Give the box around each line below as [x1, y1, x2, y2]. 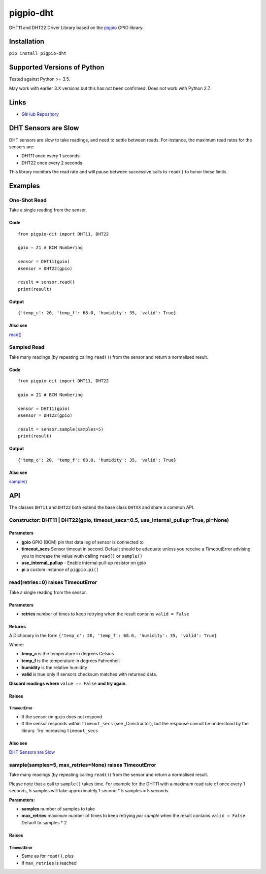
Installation [9, 37, 44, 46]
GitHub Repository [21, 111, 59, 117]
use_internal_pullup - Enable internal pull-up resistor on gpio [21, 560, 146, 566]
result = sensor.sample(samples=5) [18, 426, 104, 432]
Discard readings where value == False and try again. [9, 680, 127, 686]
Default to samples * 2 [21, 819, 67, 825]
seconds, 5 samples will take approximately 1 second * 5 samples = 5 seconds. [9, 788, 170, 794]
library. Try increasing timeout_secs [21, 727, 99, 734]
